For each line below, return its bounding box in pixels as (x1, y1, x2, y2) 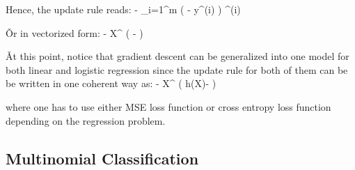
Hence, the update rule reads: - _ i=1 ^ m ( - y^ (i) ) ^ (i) (6, 2, 241, 16)
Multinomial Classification (6, 147, 199, 169)
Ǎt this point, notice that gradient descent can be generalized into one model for (6, 49, 349, 63)
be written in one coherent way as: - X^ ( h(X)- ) (6, 76, 216, 91)
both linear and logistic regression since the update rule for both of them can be (6, 62, 348, 77)
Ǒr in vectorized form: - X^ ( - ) (6, 25, 143, 40)
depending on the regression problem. (6, 113, 166, 127)
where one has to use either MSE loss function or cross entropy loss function (6, 99, 331, 114)
